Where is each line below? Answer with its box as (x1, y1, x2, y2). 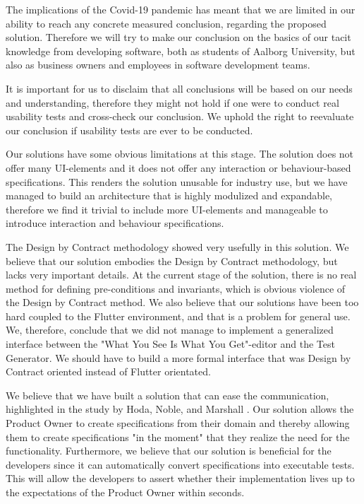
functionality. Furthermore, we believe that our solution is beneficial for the (6, 443, 332, 458)
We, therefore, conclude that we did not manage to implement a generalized (6, 322, 334, 337)
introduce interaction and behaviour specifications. (6, 216, 224, 230)
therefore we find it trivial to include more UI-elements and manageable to (6, 201, 328, 216)
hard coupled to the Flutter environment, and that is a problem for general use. (6, 308, 351, 323)
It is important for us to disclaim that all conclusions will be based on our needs (6, 81, 353, 95)
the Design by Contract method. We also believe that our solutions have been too (6, 295, 359, 310)
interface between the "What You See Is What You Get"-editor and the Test (6, 336, 335, 351)
